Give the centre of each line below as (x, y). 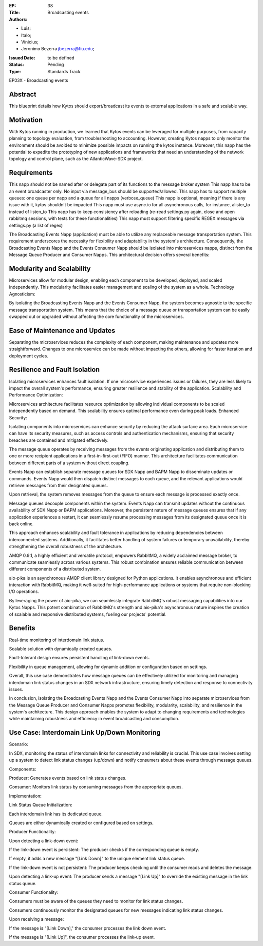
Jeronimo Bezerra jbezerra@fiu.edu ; (58, 49)
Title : (15, 13)
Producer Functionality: (32, 832)
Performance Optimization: (36, 395)
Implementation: (25, 796)
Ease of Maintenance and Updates (62, 330)
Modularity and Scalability (50, 268)
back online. (21, 524)
